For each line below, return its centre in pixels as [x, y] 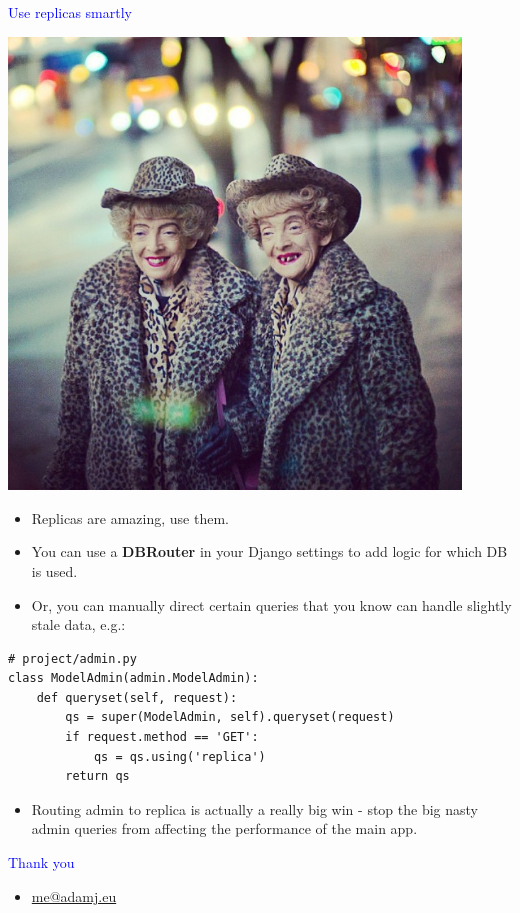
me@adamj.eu [74, 895]
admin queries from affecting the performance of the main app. [224, 828]
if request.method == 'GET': [162, 737]
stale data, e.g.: [78, 624]
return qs [97, 776]
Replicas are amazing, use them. [130, 517]
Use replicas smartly [70, 12]
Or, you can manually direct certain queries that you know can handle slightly [271, 604]
